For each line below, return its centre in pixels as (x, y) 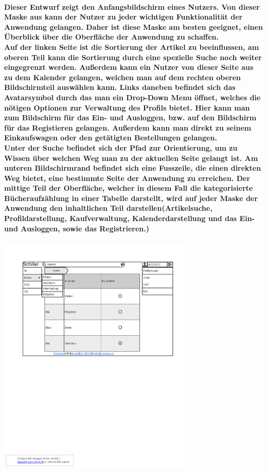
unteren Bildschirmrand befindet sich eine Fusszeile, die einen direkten (133, 168)
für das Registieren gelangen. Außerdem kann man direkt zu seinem (128, 127)
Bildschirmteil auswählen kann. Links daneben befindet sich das (120, 87)
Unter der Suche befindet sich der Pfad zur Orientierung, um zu (121, 147)
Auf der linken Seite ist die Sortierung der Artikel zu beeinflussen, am (132, 47)
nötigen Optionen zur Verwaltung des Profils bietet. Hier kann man (127, 107)
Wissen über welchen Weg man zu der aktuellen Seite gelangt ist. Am (131, 158)
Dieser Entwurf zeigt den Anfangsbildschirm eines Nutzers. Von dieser (132, 6)
